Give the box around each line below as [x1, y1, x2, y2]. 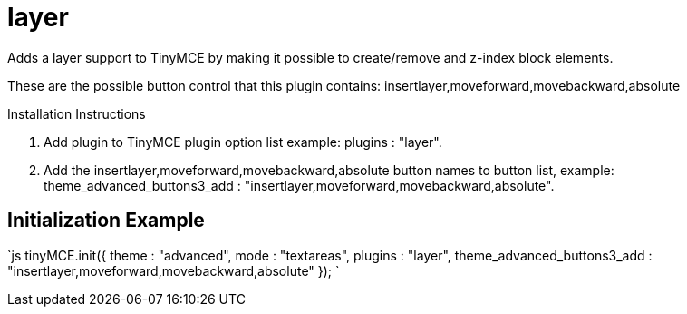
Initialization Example [7, 209, 205, 232]
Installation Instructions [7, 105, 146, 122]
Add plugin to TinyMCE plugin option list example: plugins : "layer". [44, 133, 442, 150]
